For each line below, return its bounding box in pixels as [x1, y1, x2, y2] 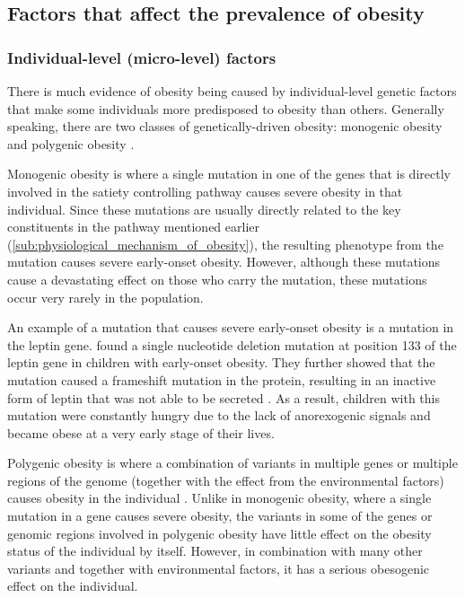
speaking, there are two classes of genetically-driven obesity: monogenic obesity [7, 117, 443, 136]
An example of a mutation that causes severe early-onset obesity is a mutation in [7, 318, 454, 337]
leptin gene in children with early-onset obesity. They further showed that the [7, 353, 435, 372]
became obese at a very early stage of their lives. [7, 423, 275, 442]
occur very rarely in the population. [7, 287, 204, 306]
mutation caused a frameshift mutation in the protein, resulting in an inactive [7, 370, 436, 389]
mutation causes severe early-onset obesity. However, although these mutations [7, 252, 441, 271]
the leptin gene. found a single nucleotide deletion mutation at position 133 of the [7, 335, 457, 354]
